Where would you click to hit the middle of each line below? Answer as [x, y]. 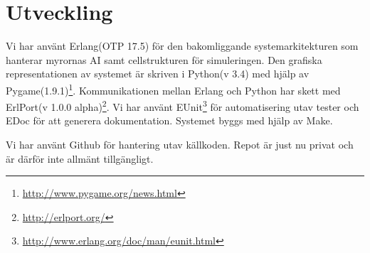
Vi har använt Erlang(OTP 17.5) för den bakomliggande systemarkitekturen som [182, 46]
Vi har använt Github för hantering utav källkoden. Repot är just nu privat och [180, 144]
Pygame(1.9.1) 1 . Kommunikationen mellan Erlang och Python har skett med [173, 89]
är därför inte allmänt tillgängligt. [80, 158]
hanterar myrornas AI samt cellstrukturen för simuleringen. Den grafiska [164, 59]
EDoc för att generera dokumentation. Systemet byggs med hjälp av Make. [169, 120]
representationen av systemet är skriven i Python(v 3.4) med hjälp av [158, 74]
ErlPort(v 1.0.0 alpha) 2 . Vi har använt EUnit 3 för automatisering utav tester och [183, 106]
